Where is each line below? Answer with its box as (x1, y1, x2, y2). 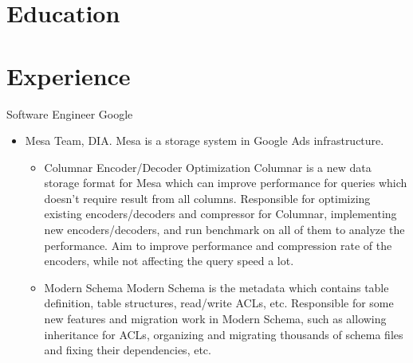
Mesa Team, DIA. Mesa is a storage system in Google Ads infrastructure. (25, 132, 384, 149)
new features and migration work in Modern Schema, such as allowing (44, 310, 387, 327)
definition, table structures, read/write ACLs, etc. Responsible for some (44, 295, 394, 311)
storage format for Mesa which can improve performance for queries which (44, 174, 407, 191)
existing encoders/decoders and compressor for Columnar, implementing (44, 205, 397, 222)
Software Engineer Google (6, 105, 133, 122)
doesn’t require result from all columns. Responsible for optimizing (44, 189, 371, 206)
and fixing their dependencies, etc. (44, 342, 211, 358)
